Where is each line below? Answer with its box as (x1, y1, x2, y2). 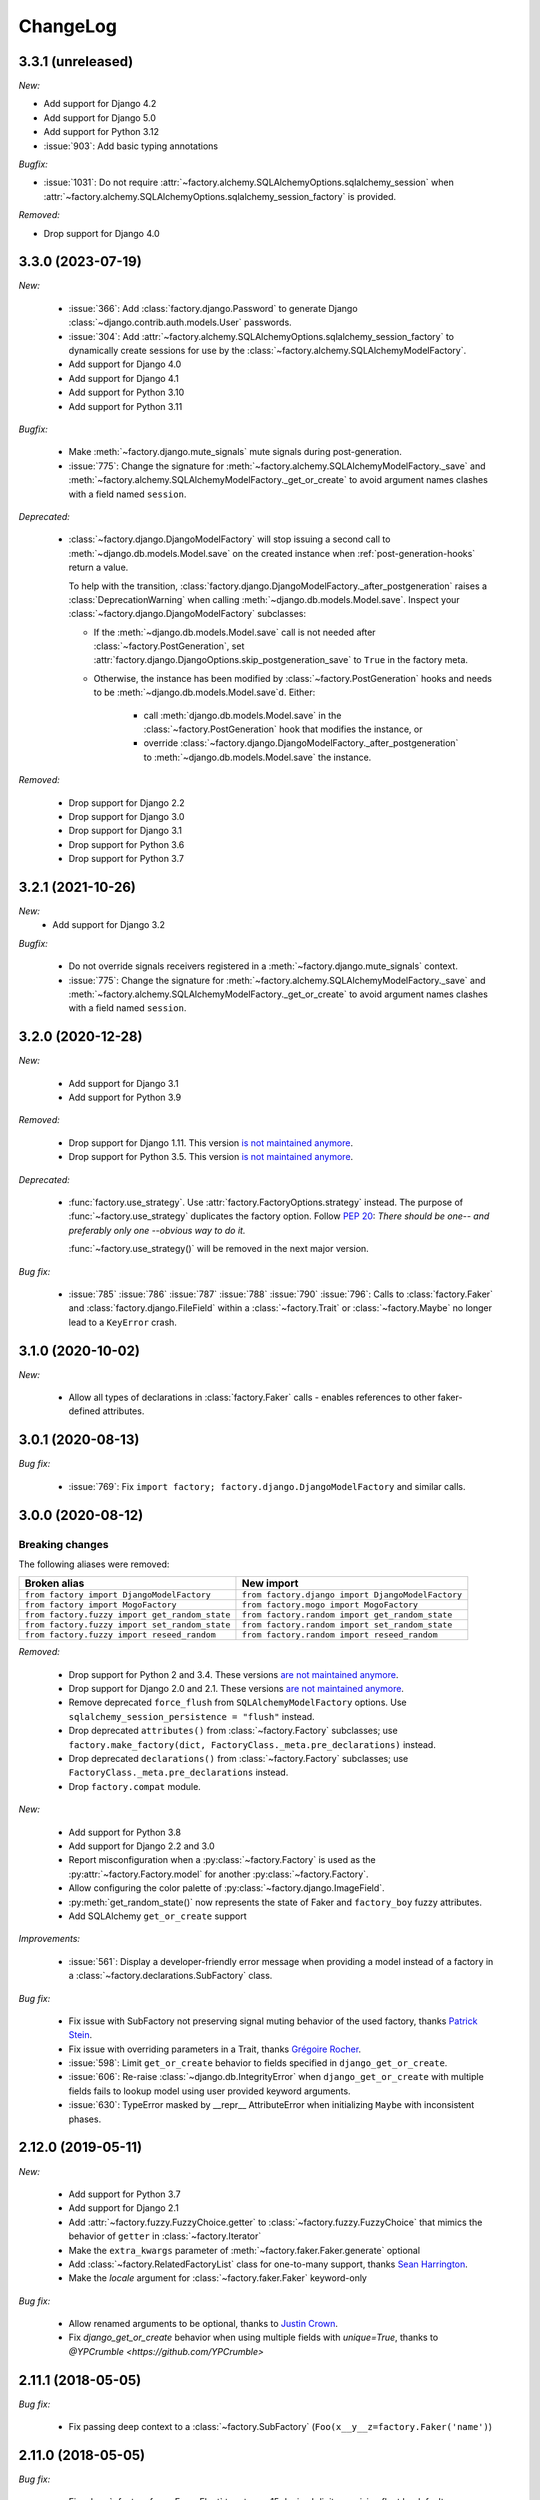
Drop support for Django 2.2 (68, 796, 185, 809)
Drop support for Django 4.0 (43, 227, 160, 239)
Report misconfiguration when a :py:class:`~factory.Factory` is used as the (68, 1854, 376, 1866)
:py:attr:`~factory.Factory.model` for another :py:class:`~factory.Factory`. (68, 1868, 369, 1880)
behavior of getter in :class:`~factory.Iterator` (68, 2230, 262, 2242)
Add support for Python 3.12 (43, 126, 160, 138)
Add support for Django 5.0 (43, 111, 157, 124)
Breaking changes (18, 1537, 109, 1551)
